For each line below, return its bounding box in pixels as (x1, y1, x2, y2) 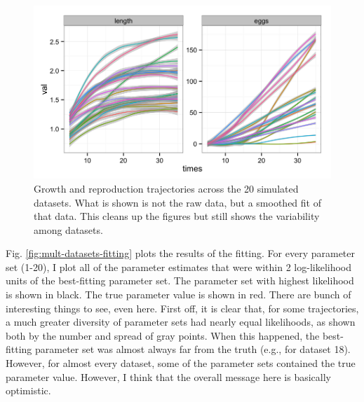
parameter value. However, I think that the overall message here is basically (6, 369, 332, 384)
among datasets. (34, 222, 103, 237)
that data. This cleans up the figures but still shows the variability (34, 209, 320, 223)
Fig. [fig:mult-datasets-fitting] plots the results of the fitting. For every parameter (6, 246, 355, 261)
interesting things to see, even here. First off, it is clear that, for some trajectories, (6, 300, 359, 315)
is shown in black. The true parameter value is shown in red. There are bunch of (6, 287, 351, 302)
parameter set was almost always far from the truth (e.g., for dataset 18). (35, 342, 351, 356)
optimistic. (6, 383, 51, 398)
